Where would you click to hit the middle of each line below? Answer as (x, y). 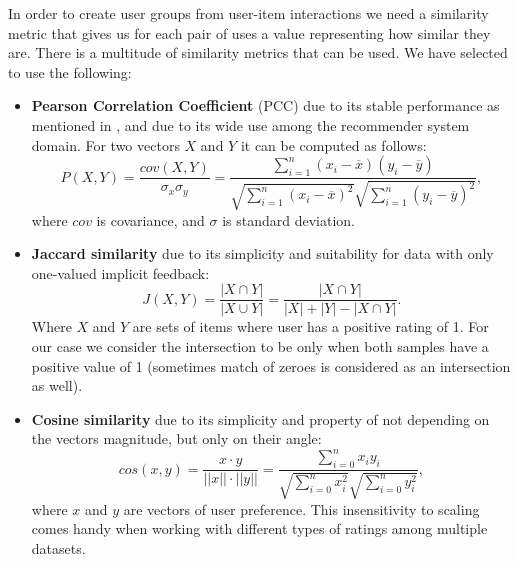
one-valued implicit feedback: (120, 272)
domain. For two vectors (105, 144)
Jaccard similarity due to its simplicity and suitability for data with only (262, 253)
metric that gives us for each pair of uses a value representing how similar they (249, 32)
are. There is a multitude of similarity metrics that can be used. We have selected (258, 52)
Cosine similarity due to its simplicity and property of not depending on (260, 418)
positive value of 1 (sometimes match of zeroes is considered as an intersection (271, 365)
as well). (57, 385)
